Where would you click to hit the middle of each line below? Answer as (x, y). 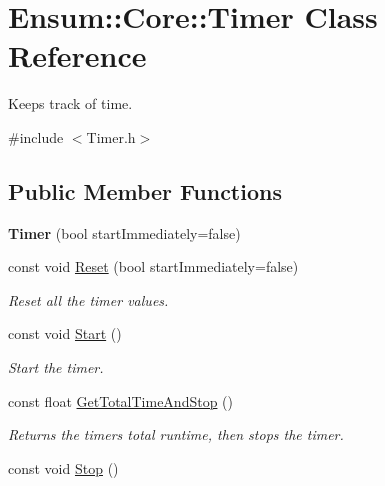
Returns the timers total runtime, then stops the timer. (176, 434)
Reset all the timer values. (88, 299)
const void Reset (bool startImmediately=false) (153, 266)
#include (36, 136)
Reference (77, 55)
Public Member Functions (145, 190)
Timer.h (111, 136)
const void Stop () (63, 467)
